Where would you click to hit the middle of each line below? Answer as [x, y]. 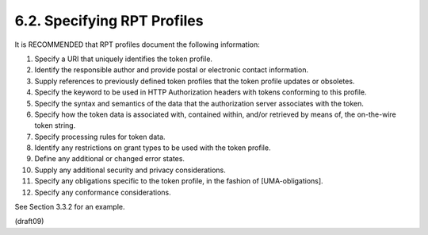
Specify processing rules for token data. [100, 137]
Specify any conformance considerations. [103, 192]
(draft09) [29, 222]
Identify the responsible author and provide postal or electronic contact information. [172, 70]
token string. [55, 125]
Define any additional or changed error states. [110, 159]
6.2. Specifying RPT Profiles [109, 21]
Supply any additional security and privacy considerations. [130, 170]
